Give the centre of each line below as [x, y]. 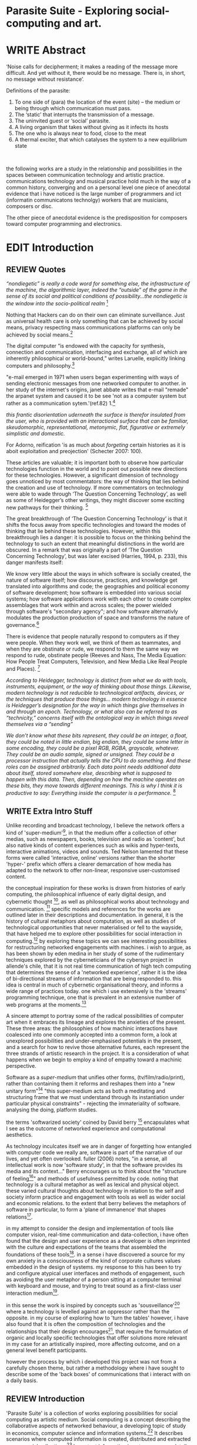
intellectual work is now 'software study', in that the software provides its [94, 1164]
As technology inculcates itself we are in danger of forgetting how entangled [99, 1146]
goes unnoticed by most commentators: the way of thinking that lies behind [98, 481]
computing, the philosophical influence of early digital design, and [86, 894]
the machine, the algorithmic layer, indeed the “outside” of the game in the [96, 290]
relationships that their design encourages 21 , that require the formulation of [97, 1331]
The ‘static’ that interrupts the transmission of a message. [84, 115]
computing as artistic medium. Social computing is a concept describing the [98, 1419]
